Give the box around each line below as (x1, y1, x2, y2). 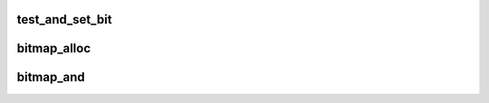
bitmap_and (16, 70, 85, 85)
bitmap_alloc (16, 41, 91, 56)
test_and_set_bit (16, 12, 112, 27)
